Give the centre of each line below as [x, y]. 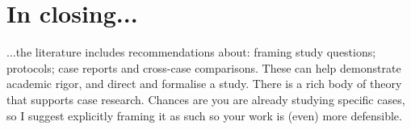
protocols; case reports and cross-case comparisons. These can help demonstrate [204, 67]
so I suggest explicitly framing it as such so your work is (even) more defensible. [204, 115]
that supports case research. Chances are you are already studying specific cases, [206, 99]
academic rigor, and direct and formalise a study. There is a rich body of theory [204, 84]
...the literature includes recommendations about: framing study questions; [191, 52]
